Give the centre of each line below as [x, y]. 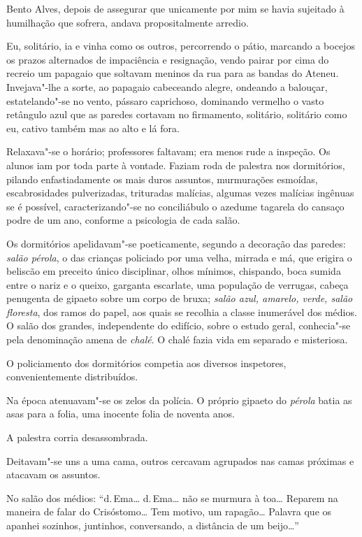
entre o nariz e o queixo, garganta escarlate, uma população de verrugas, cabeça [178, 284]
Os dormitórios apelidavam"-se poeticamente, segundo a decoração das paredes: [176, 243]
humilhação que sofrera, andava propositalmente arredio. [128, 22]
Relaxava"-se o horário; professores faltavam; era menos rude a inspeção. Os [168, 151]
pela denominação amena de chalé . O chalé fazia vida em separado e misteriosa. [177, 339]
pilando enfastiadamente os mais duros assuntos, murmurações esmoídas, [162, 179]
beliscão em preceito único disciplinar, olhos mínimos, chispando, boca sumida [174, 271]
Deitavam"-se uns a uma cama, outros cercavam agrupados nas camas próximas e [180, 460]
